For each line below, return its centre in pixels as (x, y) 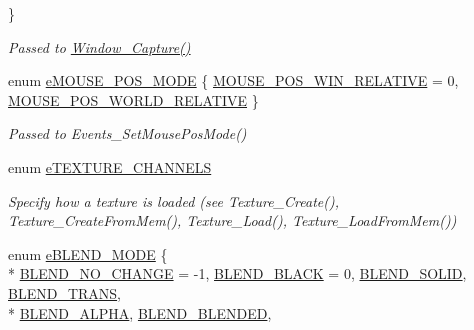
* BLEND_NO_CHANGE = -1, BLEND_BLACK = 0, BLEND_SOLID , (237, 273)
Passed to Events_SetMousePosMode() (127, 133)
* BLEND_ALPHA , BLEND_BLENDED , (140, 312)
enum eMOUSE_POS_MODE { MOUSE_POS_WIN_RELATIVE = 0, (233, 80)
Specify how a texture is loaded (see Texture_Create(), (173, 200)
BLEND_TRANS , (64, 292)
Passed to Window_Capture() (99, 46)
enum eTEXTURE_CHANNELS (110, 166)
